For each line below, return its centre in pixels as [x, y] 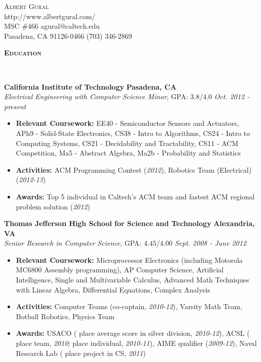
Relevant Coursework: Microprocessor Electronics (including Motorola [129, 260]
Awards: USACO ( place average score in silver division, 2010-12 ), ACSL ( [133, 333]
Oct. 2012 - [232, 96]
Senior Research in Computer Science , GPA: [73, 243]
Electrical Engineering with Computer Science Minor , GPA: [96, 96]
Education [23, 53]
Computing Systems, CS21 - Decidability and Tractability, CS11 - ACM [127, 143]
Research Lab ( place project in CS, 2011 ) [81, 353]
